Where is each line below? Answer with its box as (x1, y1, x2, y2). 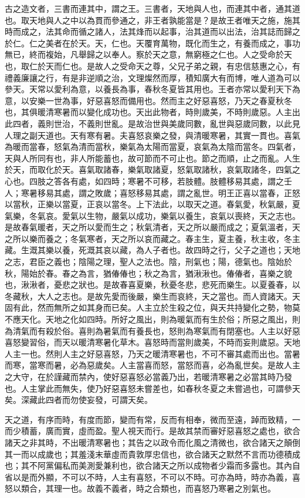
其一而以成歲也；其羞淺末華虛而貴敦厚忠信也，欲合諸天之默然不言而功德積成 (5, 447, 300, 460)
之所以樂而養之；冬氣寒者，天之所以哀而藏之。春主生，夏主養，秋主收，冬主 (5, 232, 300, 244)
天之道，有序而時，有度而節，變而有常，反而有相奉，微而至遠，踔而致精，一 (5, 413, 300, 425)
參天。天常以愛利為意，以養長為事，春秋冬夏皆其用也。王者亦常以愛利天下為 (5, 83, 300, 95)
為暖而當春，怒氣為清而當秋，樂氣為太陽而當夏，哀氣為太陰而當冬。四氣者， (5, 140, 300, 153)
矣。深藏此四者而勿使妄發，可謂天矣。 (5, 393, 152, 406)
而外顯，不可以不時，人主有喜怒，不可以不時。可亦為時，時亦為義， (29, 470, 292, 483)
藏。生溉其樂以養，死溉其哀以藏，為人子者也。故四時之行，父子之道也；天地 (5, 244, 300, 256)
